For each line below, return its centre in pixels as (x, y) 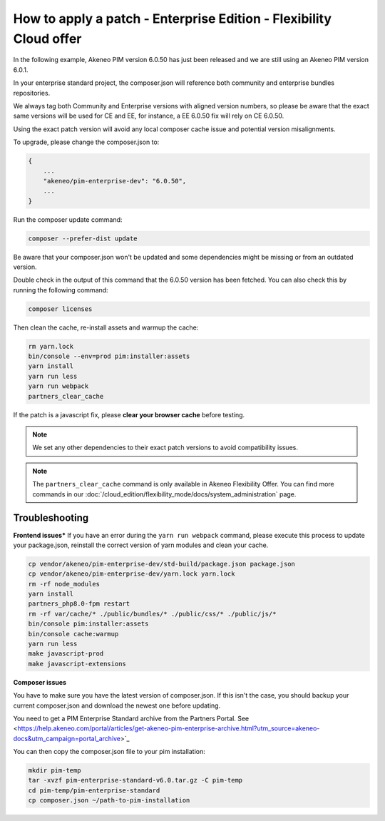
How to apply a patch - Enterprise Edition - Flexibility (172, 19)
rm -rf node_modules (64, 584)
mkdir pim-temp (55, 771)
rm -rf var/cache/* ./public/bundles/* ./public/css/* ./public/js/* (152, 614)
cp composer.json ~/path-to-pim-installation (109, 800)
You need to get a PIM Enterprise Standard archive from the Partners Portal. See (131, 718)
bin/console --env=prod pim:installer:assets (109, 356)
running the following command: (61, 290)
